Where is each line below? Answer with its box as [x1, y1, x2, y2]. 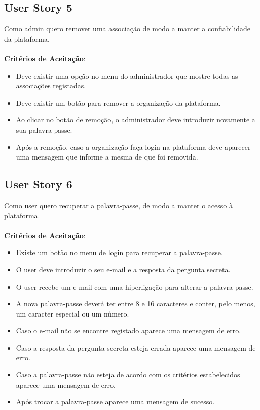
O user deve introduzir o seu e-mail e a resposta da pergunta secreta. [16, 264, 231, 274]
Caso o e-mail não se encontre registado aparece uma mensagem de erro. [16, 325, 241, 336]
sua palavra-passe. [16, 124, 72, 135]
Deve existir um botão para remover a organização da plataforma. [16, 97, 221, 108]
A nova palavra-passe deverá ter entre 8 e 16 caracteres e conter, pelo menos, [16, 298, 255, 309]
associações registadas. [16, 80, 86, 91]
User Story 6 [4, 176, 72, 192]
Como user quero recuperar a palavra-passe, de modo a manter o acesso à [4, 200, 233, 210]
